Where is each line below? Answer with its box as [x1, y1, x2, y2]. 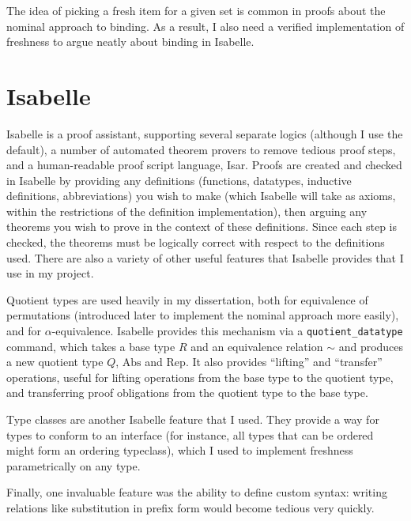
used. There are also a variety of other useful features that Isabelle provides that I [6, 249, 404, 266]
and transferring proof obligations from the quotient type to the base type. [6, 384, 368, 401]
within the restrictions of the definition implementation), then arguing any [6, 202, 368, 219]
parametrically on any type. [6, 457, 141, 474]
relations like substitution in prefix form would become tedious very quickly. [6, 500, 375, 516]
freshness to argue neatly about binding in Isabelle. [6, 33, 255, 50]
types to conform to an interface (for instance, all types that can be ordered [6, 426, 374, 443]
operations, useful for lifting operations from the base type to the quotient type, [6, 368, 394, 385]
